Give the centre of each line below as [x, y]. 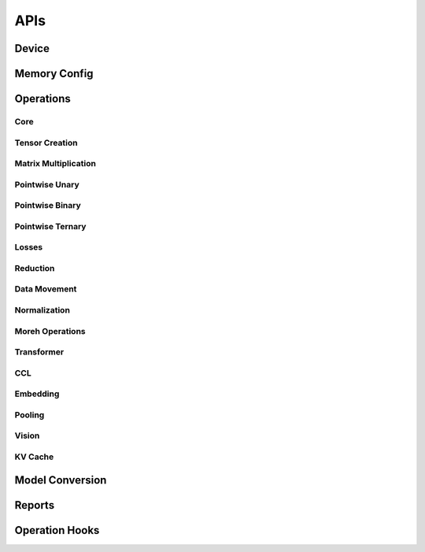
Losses [29, 247]
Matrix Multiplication [55, 164]
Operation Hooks [57, 530]
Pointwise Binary [48, 206]
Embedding [37, 394]
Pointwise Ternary [50, 226]
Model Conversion [61, 480]
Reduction [35, 268]
